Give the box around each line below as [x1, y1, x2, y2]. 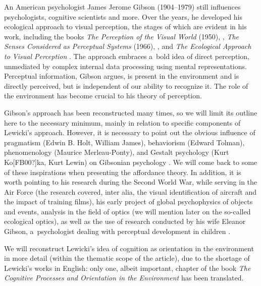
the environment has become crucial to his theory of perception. [4, 90, 202, 101]
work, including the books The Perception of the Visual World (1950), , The [4, 31, 239, 41]
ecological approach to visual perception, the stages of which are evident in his [4, 21, 247, 32]
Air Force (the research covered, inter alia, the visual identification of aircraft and [4, 186, 257, 197]
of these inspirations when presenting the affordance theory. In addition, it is [4, 166, 241, 177]
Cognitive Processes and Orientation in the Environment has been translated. [4, 272, 244, 283]
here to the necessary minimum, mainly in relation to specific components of [4, 117, 241, 128]
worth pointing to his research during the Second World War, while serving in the [4, 177, 257, 187]
